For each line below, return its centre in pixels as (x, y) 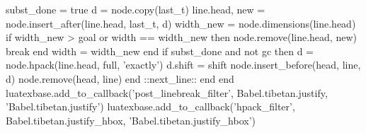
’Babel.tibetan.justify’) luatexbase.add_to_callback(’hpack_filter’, (150, 106)
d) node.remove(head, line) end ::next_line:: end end (120, 78)
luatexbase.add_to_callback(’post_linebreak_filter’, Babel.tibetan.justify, (167, 92)
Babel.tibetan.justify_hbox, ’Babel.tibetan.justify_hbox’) (131, 120)
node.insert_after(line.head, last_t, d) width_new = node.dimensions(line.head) (181, 23)
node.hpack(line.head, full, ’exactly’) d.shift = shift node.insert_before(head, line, (183, 65)
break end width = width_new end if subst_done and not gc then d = (160, 51)
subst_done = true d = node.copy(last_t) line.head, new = (136, 9)
